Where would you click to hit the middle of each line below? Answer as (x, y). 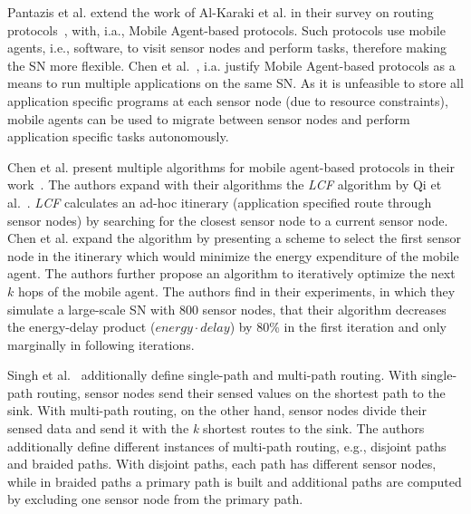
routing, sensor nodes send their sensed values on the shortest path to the (241, 392)
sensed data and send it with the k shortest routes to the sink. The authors (216, 428)
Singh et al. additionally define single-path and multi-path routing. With (212, 375)
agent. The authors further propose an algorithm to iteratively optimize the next (231, 273)
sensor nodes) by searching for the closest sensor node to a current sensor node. (228, 220)
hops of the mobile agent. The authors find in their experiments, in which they (236, 291)
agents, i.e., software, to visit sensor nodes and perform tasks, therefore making (227, 48)
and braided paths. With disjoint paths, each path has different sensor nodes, (222, 464)
